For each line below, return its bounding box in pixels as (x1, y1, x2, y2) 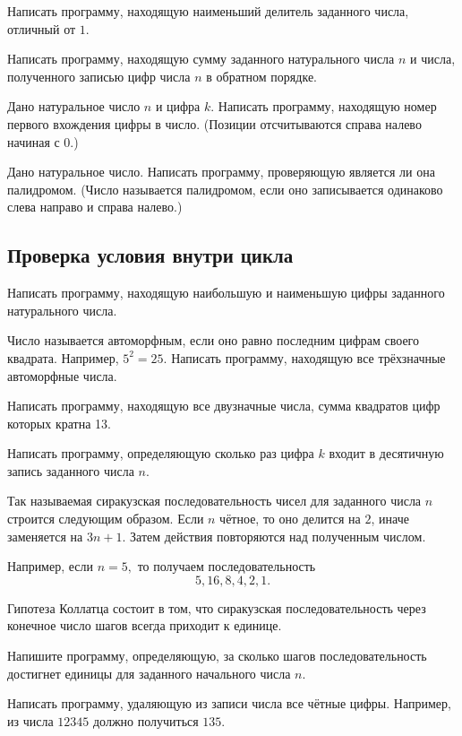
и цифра (155, 97, 201, 116)
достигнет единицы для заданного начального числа (7, 663, 291, 682)
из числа (7, 711, 54, 730)
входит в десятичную (329, 444, 444, 463)
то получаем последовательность (137, 557, 316, 576)
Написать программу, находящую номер (218, 97, 437, 116)
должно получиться (92, 711, 199, 730)
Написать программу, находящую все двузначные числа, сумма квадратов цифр (7, 396, 441, 415)
